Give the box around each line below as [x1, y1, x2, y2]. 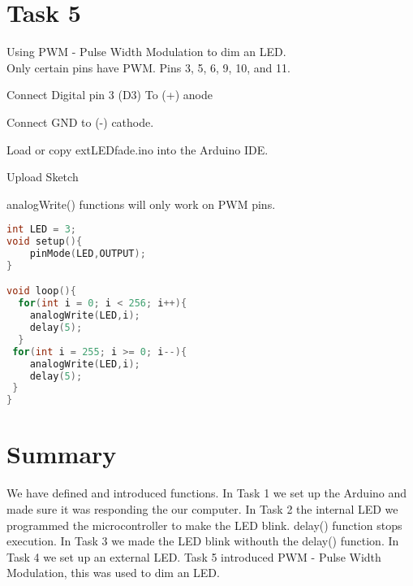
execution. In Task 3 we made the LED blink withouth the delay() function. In [6, 532, 399, 549]
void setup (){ [6, 236, 83, 248]
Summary [6, 437, 117, 471]
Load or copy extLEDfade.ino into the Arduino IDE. [6, 141, 269, 158]
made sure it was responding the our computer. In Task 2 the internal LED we [6, 500, 398, 517]
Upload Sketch [6, 168, 79, 185]
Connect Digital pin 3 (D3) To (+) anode [6, 86, 213, 103]
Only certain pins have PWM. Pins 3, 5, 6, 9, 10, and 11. [6, 59, 290, 76]
